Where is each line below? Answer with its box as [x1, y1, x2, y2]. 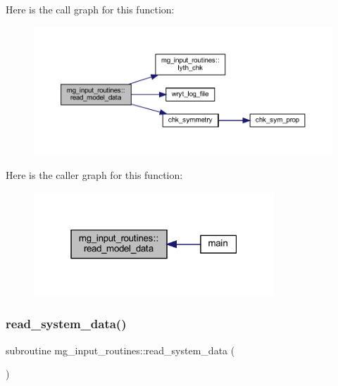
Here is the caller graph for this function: [6, 168, 183, 182]
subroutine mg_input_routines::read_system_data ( [6, 342, 235, 357]
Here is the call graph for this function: [6, 2, 175, 16]
